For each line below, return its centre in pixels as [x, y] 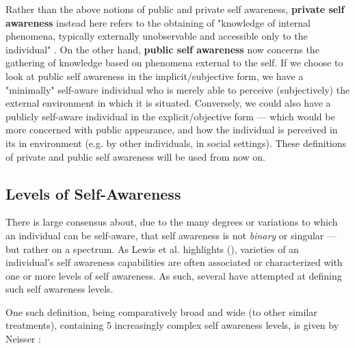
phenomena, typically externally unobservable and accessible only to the [157, 36]
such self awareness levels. [60, 289]
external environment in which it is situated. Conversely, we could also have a [168, 103]
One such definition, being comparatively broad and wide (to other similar [161, 311]
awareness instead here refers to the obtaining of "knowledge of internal [158, 22]
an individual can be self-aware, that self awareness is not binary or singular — [171, 235]
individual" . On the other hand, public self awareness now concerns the [162, 49]
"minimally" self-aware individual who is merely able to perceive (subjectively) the [178, 89]
